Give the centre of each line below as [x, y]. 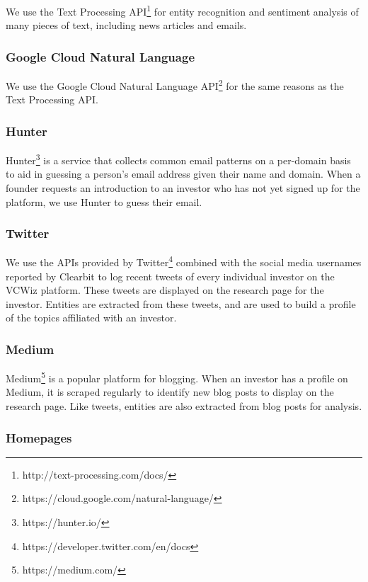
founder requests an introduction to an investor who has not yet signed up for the [183, 187]
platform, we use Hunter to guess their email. [104, 201]
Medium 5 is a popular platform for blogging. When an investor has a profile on [177, 377]
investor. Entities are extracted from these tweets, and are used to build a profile [181, 303]
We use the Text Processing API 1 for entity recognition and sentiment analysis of [182, 10]
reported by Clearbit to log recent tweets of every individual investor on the [170, 276]
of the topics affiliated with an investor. [91, 318]
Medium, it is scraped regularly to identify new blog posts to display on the [170, 392]
